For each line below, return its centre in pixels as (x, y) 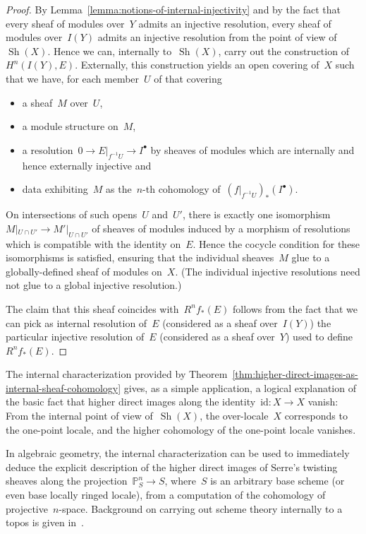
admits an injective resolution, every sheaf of (235, 23)
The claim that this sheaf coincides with (92, 308)
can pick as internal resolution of (77, 322)
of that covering (188, 78)
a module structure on (70, 126)
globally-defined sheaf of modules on (84, 271)
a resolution (48, 149)
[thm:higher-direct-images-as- (295, 374)
